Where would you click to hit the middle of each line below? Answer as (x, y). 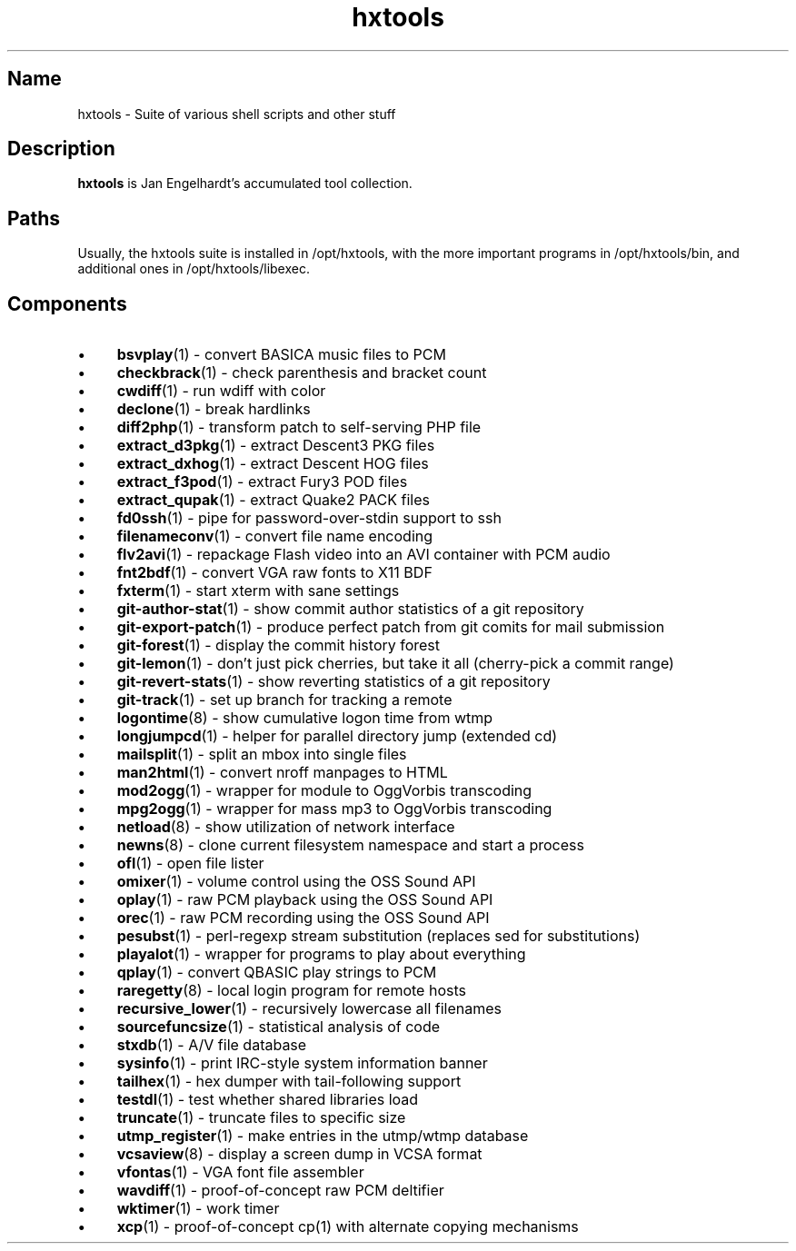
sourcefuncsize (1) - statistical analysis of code (278, 1027)
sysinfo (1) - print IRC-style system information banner (302, 1063)
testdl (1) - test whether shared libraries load (268, 1100)
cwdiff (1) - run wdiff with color (221, 391)
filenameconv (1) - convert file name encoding (275, 536)
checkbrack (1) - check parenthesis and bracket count (302, 373)
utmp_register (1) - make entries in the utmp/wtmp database (323, 1136)
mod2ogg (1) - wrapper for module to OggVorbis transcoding (324, 791)
